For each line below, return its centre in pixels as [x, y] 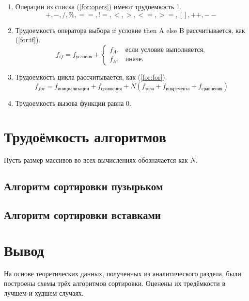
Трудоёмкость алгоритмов [85, 137]
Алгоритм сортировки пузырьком [84, 186]
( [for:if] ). [28, 40]
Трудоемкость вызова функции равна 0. [73, 103]
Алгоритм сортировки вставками [82, 214]
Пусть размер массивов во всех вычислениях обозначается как [96, 160]
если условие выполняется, [165, 50]
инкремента [178, 89]
